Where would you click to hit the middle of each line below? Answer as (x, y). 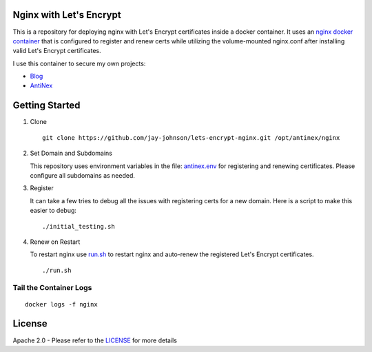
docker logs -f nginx (61, 304)
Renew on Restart (55, 242)
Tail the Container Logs (52, 288)
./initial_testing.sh (79, 226)
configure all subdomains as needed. (83, 175)
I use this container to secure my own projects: (79, 63)
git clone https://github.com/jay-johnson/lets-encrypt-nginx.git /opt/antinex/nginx (191, 137)
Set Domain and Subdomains (71, 153)
